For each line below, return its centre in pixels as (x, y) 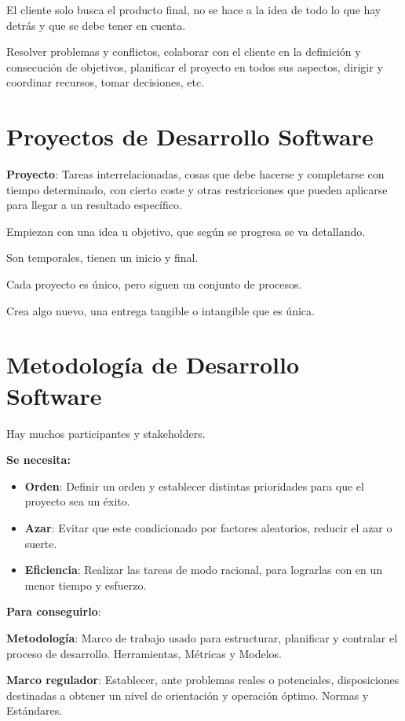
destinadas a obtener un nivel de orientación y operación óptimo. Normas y (188, 695)
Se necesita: (38, 460)
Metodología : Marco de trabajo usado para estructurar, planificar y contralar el (202, 637)
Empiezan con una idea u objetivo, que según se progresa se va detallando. (186, 231)
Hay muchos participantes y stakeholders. (106, 433)
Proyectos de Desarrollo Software (190, 136)
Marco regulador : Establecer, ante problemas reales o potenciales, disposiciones (203, 680)
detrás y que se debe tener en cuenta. (96, 25)
